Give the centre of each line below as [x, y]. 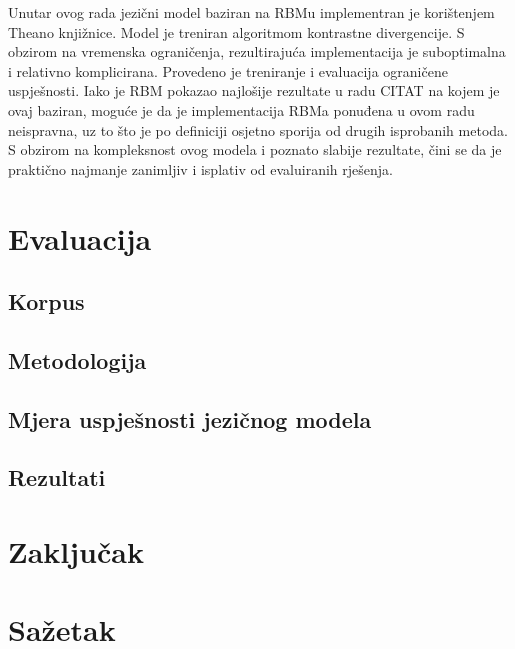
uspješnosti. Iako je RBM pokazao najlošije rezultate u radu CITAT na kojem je [254, 90]
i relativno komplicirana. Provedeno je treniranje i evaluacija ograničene [228, 70]
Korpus [46, 301]
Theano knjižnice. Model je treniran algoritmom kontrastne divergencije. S [236, 31]
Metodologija [77, 359]
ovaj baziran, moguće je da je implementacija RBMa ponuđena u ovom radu [241, 109]
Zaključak [76, 551]
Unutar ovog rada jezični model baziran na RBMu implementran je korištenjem [251, 12]
